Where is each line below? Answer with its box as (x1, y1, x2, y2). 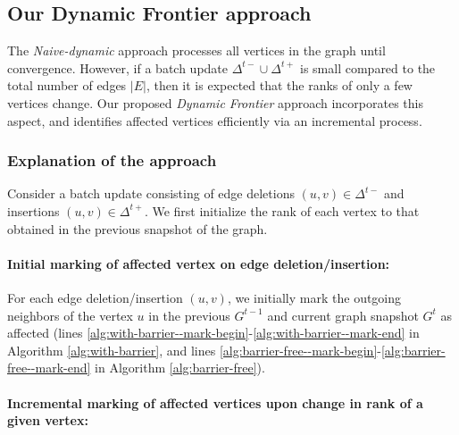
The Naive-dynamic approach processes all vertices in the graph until (7, 41, 386, 60)
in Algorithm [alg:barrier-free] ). (95, 358, 265, 377)
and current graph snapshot (267, 305, 419, 324)
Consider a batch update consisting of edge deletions (7, 184, 295, 203)
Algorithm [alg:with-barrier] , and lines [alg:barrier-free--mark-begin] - (7, 340, 381, 359)
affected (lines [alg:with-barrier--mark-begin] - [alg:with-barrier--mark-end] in (7, 323, 420, 342)
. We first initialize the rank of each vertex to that (144, 201, 420, 220)
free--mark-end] (7, 358, 91, 377)
